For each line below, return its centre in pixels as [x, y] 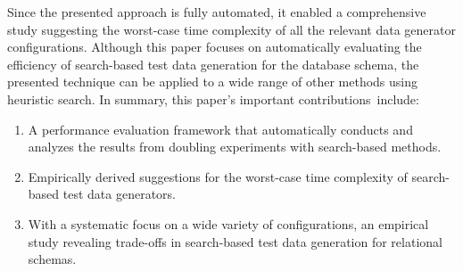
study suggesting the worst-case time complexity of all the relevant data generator [231, 29]
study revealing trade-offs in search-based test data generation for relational [235, 241]
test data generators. [119, 194]
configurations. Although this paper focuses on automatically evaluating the [215, 47]
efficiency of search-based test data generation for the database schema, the [213, 64]
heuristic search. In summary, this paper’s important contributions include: [213, 99]
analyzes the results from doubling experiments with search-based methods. [235, 147]
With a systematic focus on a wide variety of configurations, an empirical [228, 223]
